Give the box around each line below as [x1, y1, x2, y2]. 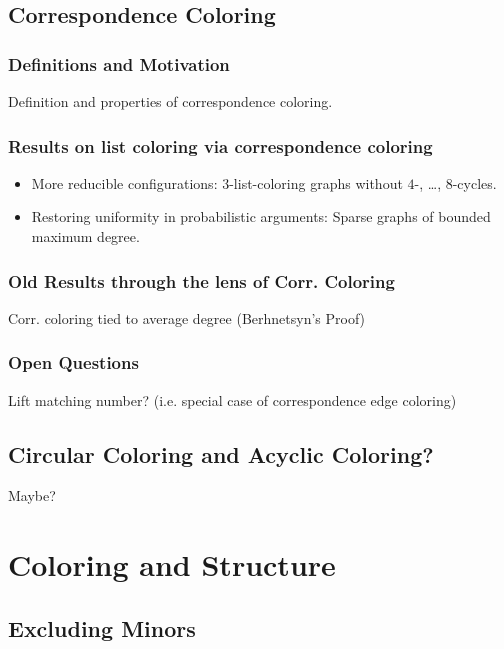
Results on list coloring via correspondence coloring [8, 133, 433, 158]
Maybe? [8, 485, 56, 506]
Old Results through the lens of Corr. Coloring [8, 268, 395, 293]
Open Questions [8, 350, 139, 375]
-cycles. [452, 172, 497, 193]
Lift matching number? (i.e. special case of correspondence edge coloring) [8, 389, 457, 410]
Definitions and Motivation [8, 51, 230, 76]
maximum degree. [31, 226, 140, 246]
